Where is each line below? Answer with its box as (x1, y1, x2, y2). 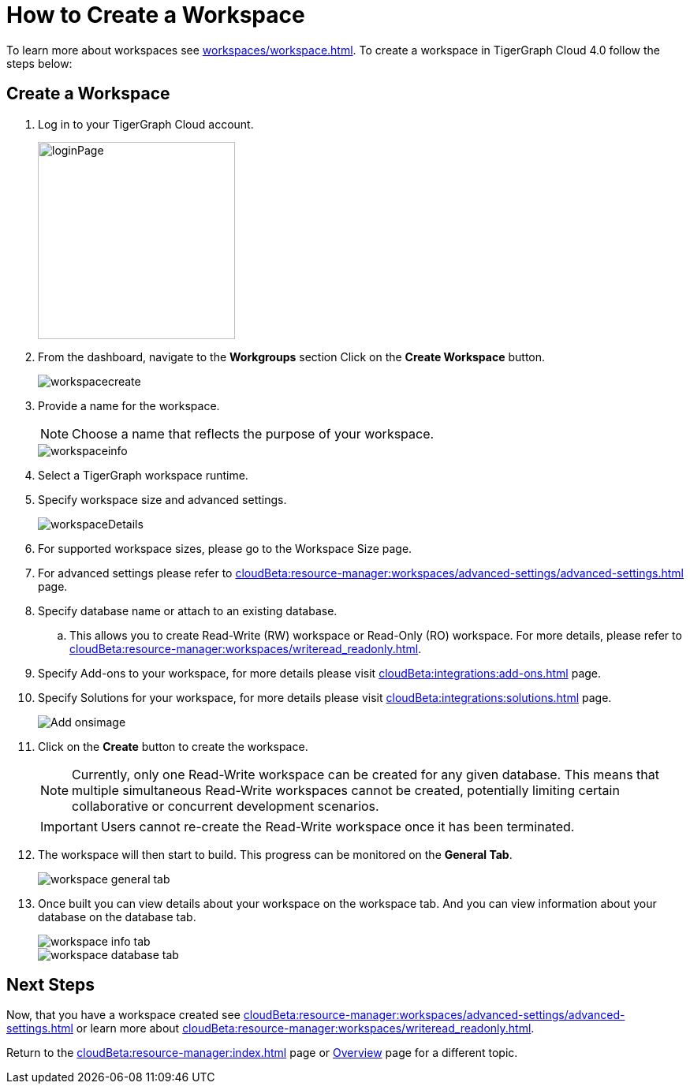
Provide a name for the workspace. (38, 398, 220, 412)
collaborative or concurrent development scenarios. (72, 797, 379, 814)
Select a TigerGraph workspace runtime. (38, 468, 248, 482)
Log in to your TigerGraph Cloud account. (38, 117, 254, 131)
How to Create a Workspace (6, 2, 305, 28)
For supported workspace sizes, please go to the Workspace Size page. (38, 541, 412, 555)
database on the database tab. (38, 909, 196, 924)
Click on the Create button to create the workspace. (38, 739, 308, 753)
